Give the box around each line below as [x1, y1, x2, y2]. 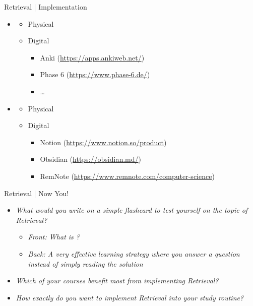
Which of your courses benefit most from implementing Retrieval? [16, 275, 219, 286]
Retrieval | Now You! [4, 188, 69, 198]
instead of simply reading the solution [28, 258, 143, 269]
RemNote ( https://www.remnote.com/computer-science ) [40, 170, 215, 181]
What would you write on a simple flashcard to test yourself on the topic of [16, 205, 248, 215]
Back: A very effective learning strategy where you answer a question [28, 248, 240, 259]
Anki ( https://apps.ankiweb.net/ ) [40, 52, 145, 63]
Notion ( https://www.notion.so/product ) [40, 137, 167, 147]
